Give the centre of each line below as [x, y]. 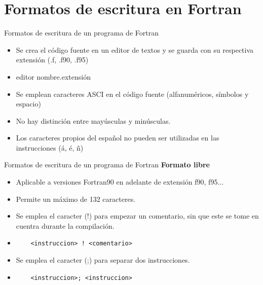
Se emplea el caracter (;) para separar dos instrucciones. [103, 260]
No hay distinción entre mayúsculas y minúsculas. [93, 120]
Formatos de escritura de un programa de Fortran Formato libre [107, 165]
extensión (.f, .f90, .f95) [52, 60]
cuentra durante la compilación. [65, 225]
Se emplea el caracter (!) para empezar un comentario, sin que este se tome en [137, 216]
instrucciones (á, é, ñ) [50, 147]
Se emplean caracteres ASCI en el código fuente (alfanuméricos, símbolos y [132, 94]
